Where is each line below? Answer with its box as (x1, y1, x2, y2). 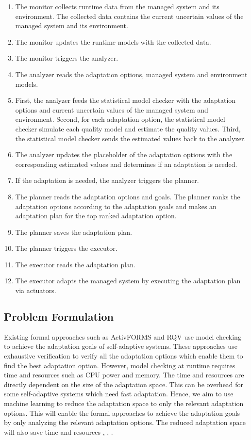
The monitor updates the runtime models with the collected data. (15, 36, 211, 47)
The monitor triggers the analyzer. (15, 53, 118, 63)
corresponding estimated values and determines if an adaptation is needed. (15, 159, 237, 169)
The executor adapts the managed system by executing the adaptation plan (15, 276, 241, 286)
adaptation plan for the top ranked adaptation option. (15, 211, 177, 221)
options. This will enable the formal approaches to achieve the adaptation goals (4, 407, 240, 418)
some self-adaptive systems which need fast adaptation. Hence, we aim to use (4, 389, 234, 399)
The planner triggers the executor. (15, 243, 117, 253)
